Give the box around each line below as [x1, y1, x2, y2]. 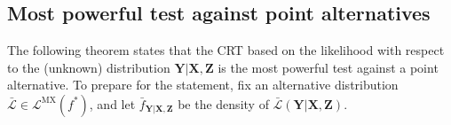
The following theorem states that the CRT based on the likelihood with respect [7, 41, 445, 59]
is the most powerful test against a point [218, 58, 439, 76]
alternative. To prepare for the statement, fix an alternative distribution [7, 75, 399, 94]
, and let [89, 94, 136, 113]
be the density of [178, 94, 269, 113]
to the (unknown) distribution [7, 58, 170, 76]
